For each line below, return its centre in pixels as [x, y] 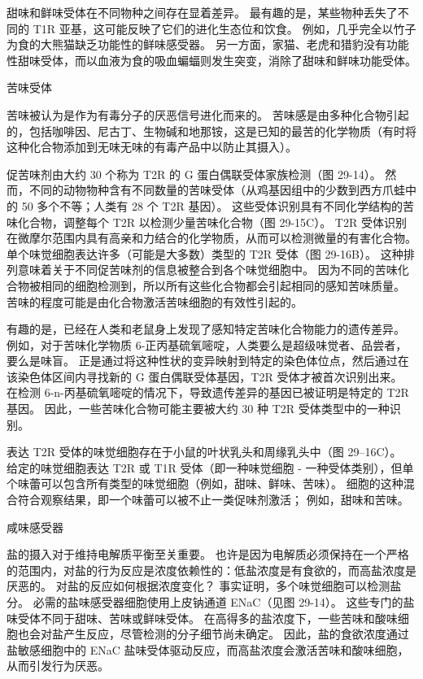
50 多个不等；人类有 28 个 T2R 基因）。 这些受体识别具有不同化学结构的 [212, 205]
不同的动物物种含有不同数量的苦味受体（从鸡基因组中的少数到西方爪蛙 [217, 190]
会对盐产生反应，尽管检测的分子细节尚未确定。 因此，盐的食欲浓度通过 [219, 634]
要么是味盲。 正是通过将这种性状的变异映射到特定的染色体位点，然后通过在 [208, 361]
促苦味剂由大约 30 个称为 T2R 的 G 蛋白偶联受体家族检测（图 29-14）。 [194, 174]
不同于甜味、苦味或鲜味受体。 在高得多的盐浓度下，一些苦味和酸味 [219, 618]
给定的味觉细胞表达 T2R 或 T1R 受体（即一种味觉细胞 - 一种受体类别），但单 [210, 467]
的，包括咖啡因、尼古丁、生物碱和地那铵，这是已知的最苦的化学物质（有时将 [211, 131]
